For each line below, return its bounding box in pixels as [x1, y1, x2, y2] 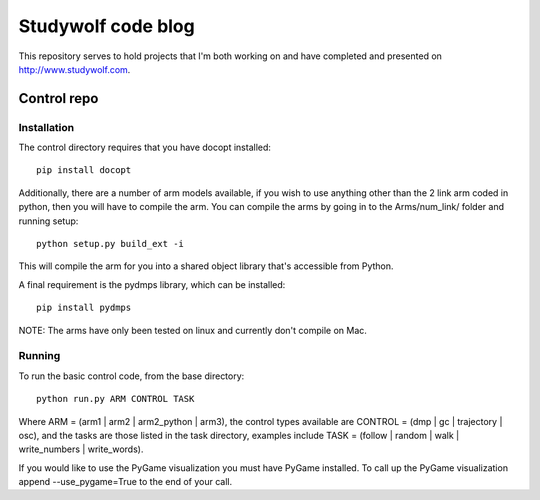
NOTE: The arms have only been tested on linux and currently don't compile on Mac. [18, 324, 367, 336]
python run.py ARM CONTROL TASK [36, 393, 195, 405]
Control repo [18, 90, 99, 107]
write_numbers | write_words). [18, 443, 144, 455]
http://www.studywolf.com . [18, 63, 131, 75]
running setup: [18, 215, 79, 227]
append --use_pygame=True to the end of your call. [18, 476, 233, 488]
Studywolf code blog [18, 15, 195, 37]
